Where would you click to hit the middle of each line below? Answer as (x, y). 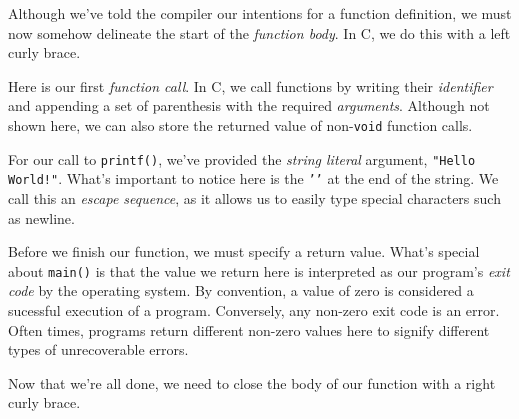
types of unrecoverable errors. (98, 349)
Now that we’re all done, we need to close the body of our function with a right (252, 382)
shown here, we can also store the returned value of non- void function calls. (240, 124)
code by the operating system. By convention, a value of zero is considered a (241, 290)
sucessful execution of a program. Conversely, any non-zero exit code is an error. (254, 309)
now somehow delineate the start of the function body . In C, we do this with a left (259, 32)
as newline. (41, 217)
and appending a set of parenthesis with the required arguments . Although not (249, 105)
